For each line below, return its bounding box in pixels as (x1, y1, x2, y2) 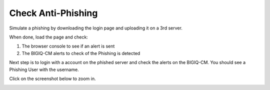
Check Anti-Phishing (9, 7, 98, 18)
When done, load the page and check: (9, 34, 88, 40)
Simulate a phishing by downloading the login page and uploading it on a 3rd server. (9, 25, 182, 31)
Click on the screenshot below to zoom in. (9, 75, 96, 81)
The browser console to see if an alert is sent (21, 43, 115, 49)
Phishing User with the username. (9, 66, 79, 72)
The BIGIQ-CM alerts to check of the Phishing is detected (21, 50, 140, 56)
